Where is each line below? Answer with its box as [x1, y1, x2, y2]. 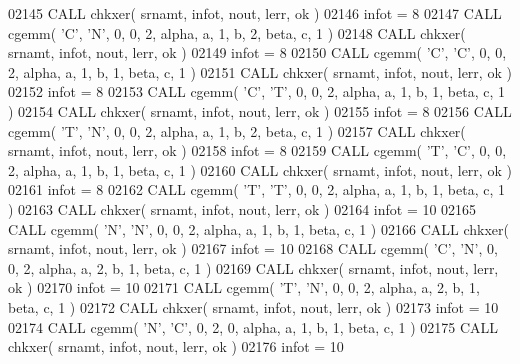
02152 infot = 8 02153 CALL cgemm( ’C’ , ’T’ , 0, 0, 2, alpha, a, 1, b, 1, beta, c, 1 [8, 81, 506, 102]
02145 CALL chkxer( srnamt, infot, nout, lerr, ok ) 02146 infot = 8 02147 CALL [8, 3, 502, 23]
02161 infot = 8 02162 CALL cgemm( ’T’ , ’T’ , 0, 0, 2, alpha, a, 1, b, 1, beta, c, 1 [8, 179, 506, 200]
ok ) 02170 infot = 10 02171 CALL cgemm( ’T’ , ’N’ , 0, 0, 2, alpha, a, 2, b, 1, [8, 277, 480, 298]
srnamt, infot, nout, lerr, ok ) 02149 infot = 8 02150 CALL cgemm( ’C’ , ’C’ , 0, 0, [8, 42, 507, 63]
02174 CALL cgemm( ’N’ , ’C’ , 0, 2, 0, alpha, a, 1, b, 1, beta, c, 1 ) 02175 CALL [8, 316, 499, 337]
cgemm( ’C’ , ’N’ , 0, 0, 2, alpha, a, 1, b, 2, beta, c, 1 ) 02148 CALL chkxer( [8, 22, 466, 43]
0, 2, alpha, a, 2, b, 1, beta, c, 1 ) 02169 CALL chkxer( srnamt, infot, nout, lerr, [8, 257, 499, 278]
